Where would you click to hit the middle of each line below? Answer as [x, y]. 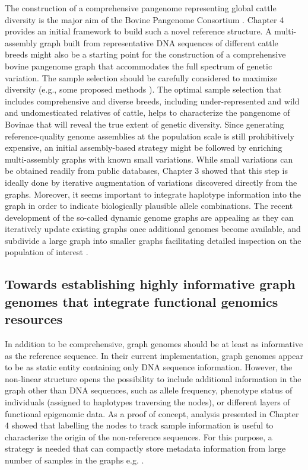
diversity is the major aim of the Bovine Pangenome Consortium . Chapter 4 [145, 19]
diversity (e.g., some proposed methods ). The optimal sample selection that [143, 89]
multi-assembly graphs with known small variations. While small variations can [149, 159]
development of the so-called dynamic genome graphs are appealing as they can [149, 217]
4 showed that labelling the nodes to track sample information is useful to [139, 425]
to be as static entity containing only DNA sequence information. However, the [149, 367]
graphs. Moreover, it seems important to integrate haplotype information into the [153, 194]
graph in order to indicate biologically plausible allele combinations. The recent [149, 206]
